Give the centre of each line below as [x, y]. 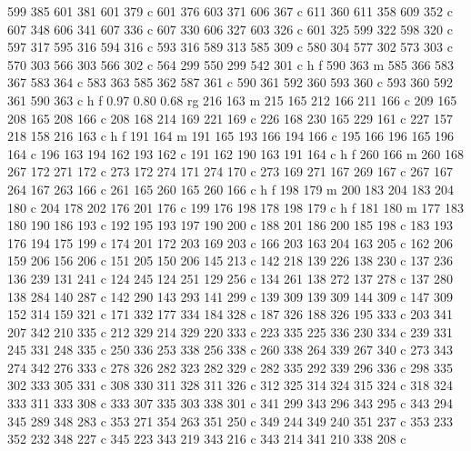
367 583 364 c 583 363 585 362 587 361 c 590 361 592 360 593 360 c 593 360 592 [230, 82]
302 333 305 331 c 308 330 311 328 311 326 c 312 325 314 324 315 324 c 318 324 [230, 385]
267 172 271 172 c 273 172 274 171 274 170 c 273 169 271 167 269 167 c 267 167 [230, 171]
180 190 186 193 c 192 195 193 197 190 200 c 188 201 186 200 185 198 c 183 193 [230, 225]
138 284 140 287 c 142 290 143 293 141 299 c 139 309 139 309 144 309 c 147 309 [230, 296]
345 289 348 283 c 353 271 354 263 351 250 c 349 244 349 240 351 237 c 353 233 [230, 421]
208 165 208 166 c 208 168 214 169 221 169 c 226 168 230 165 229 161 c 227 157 [230, 118]
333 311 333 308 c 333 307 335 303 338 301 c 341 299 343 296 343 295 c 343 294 [230, 403]
